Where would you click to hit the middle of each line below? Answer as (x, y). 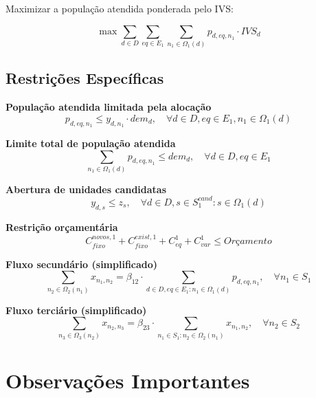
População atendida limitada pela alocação (109, 107)
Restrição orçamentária (62, 226)
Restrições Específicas (85, 78)
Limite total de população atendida (91, 143)
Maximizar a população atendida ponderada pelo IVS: (120, 8)
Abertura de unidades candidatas (86, 189)
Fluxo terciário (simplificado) (76, 310)
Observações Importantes (128, 380)
